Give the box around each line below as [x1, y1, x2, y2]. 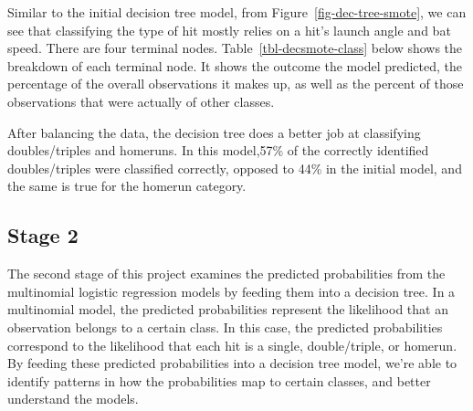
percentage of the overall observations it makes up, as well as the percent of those [7, 74, 464, 93]
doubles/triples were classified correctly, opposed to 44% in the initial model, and [7, 158, 462, 177]
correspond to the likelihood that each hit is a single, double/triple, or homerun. [7, 335, 457, 354]
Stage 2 [7, 221, 79, 249]
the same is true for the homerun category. [7, 176, 247, 195]
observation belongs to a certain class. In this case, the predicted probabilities [7, 317, 443, 336]
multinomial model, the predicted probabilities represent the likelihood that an [7, 300, 448, 319]
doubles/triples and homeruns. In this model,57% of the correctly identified [7, 141, 429, 160]
